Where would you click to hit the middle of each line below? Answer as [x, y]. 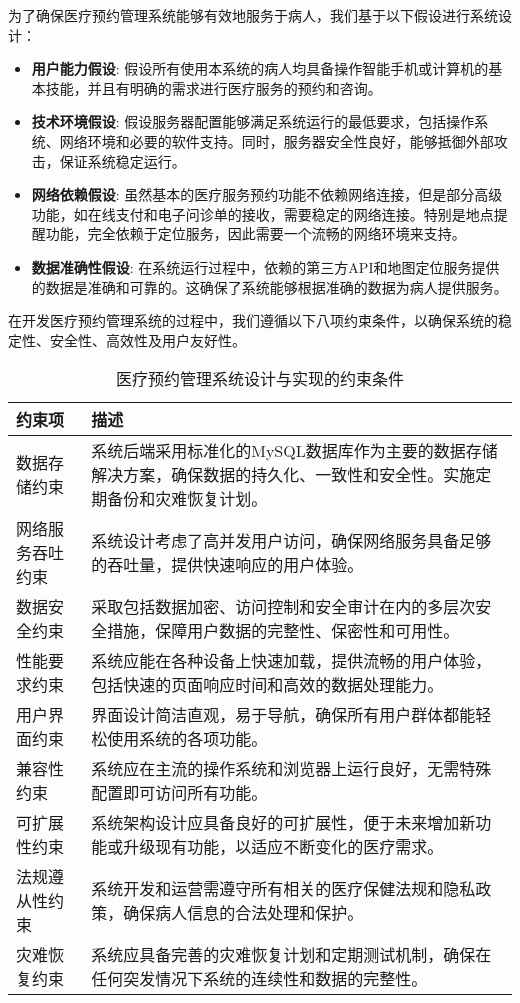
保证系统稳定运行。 [122, 160]
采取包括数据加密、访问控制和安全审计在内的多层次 [283, 607]
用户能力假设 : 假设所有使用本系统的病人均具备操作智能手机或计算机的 [260, 68]
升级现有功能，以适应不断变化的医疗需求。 [283, 847]
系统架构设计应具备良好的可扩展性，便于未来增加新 [283, 823]
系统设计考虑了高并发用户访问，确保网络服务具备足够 [291, 541]
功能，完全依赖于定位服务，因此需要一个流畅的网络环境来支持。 [255, 233]
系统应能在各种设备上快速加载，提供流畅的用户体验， [291, 661]
